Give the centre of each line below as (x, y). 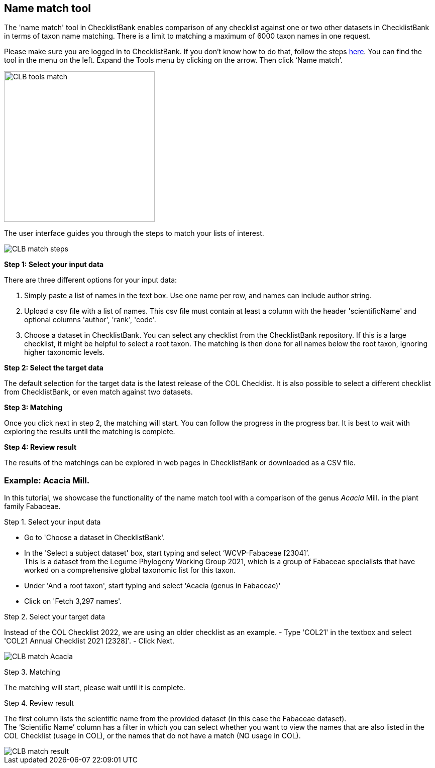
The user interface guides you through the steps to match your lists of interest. (134, 233)
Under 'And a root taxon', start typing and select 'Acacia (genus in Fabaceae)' (152, 586)
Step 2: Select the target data (54, 368)
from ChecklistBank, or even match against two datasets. (98, 392)
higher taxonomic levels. (65, 352)
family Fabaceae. (32, 506)
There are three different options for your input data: (91, 280)
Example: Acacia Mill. (47, 480)
